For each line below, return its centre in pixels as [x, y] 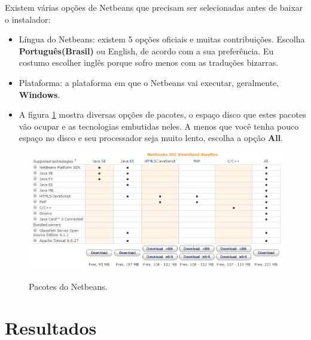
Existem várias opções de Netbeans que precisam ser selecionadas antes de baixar [154, 7]
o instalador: [28, 19]
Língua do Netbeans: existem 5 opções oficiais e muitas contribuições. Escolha [162, 39]
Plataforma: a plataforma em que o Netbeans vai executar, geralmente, [149, 82]
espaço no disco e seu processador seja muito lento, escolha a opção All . [151, 138]
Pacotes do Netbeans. [68, 286]
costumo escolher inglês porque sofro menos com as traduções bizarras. [149, 62]
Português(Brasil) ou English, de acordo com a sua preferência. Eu [146, 50]
